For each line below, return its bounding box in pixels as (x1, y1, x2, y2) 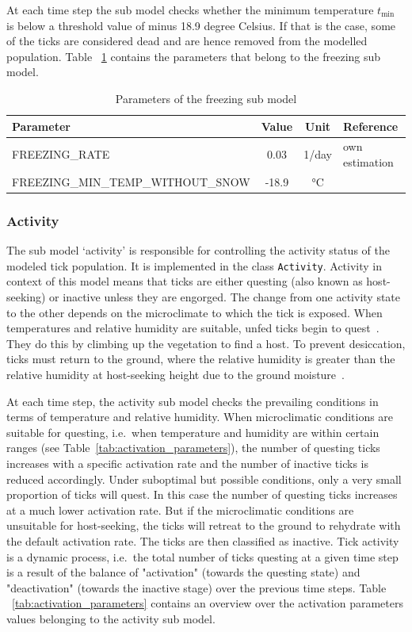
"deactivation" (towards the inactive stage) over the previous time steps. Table (6, 579, 387, 596)
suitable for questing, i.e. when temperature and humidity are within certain (6, 423, 380, 440)
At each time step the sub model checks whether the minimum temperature (6, 2, 374, 17)
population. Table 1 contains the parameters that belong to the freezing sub (6, 48, 381, 64)
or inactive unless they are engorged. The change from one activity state (49, 289, 401, 305)
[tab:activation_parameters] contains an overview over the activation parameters (12, 595, 403, 611)
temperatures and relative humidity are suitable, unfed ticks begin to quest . (6, 320, 380, 336)
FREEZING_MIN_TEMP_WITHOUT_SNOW (12, 173, 250, 190)
